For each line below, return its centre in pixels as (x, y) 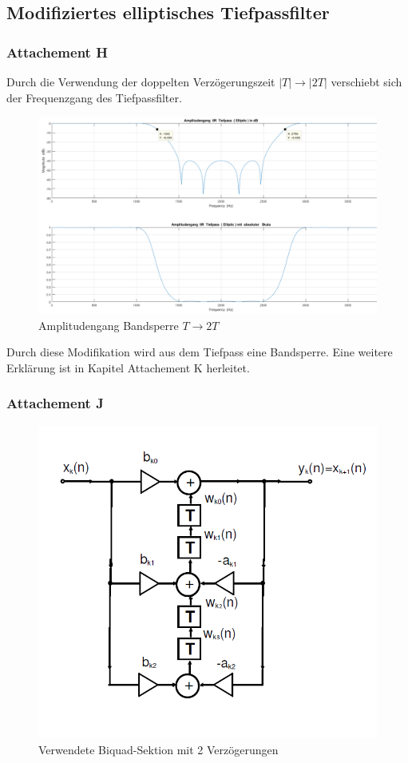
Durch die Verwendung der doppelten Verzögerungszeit (141, 81)
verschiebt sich (366, 81)
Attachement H (57, 52)
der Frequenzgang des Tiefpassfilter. (94, 97)
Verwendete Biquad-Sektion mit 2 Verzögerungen (158, 749)
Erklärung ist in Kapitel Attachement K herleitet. (128, 367)
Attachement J (55, 403)
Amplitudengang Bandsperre (109, 325)
